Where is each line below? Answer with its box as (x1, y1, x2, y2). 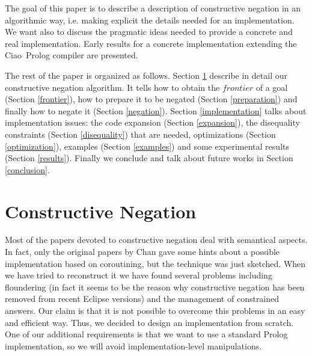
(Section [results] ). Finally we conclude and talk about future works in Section (5, 152, 293, 164)
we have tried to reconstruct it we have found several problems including (5, 269, 272, 281)
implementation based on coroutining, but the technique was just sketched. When (5, 257, 306, 269)
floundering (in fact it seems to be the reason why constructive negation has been (5, 280, 305, 293)
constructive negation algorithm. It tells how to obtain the (5, 81, 220, 93)
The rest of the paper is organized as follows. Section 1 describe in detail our (5, 69, 287, 81)
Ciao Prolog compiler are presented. (5, 49, 138, 61)
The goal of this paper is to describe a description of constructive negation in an (5, 2, 301, 14)
